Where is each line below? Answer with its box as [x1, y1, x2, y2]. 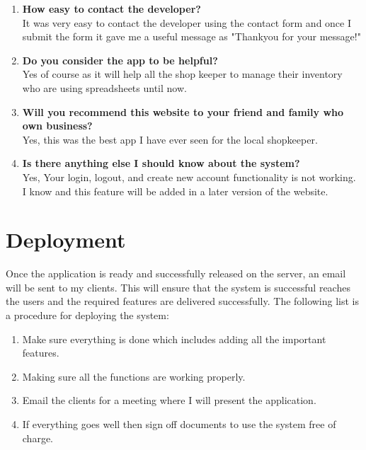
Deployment [6, 225, 126, 254]
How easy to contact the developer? [22, 1, 201, 16]
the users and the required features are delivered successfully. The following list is [6, 294, 359, 308]
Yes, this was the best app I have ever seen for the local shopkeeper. [22, 132, 318, 146]
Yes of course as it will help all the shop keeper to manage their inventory [22, 67, 343, 81]
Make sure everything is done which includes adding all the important [22, 331, 326, 346]
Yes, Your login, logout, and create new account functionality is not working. [22, 169, 356, 184]
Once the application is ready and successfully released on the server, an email [6, 266, 346, 281]
